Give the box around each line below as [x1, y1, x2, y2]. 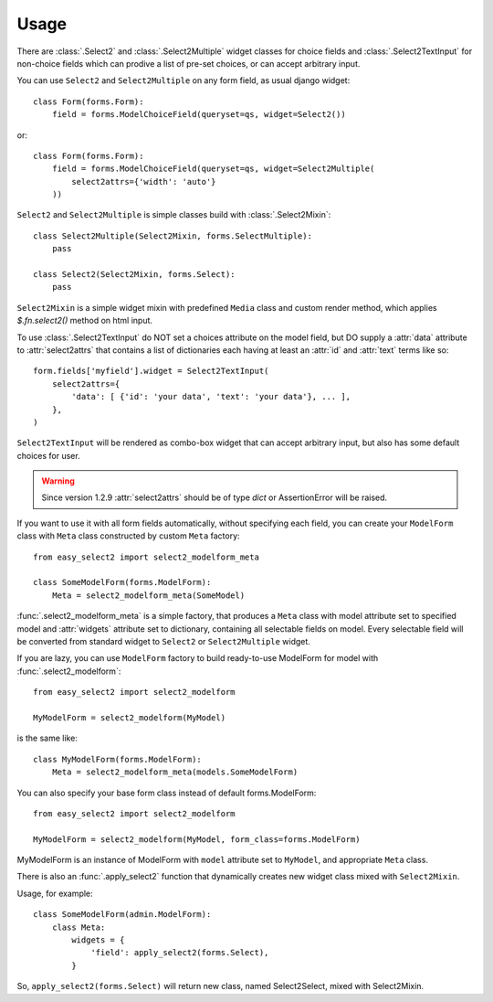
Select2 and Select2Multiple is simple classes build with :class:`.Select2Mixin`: [16, 209, 331, 220]
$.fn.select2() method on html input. [16, 315, 153, 326]
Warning [41, 475, 75, 486]
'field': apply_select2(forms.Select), [90, 947, 269, 958]
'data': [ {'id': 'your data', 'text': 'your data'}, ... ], [71, 391, 351, 402]
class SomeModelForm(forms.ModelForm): [33, 577, 212, 588]
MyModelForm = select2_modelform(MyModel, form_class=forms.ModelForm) [33, 834, 361, 845]
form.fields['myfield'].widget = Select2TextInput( [33, 366, 269, 377]
